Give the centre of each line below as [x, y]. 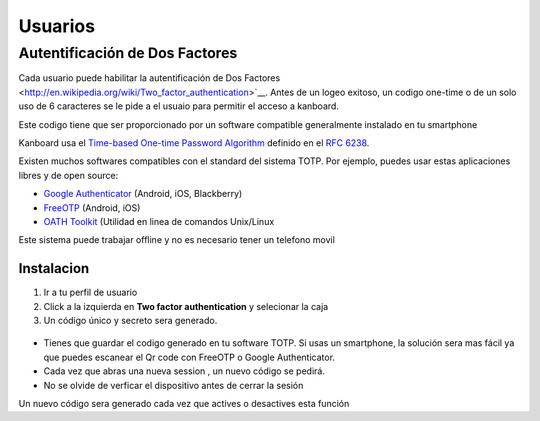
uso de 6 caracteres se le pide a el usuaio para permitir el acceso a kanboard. [179, 106]
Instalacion [54, 268]
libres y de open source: [68, 175]
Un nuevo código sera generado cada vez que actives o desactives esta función [184, 403]
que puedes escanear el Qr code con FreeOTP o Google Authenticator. [189, 357]
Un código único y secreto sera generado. [130, 320]
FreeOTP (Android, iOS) [92, 207]
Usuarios [56, 26]
